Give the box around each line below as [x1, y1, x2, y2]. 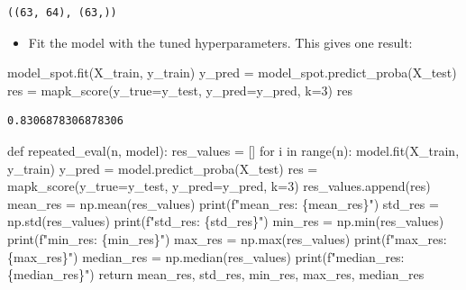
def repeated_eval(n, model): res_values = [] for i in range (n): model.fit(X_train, [7, 140, 460, 159]
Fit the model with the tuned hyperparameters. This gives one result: [28, 32, 413, 51]
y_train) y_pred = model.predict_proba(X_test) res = [7, 159, 318, 177]
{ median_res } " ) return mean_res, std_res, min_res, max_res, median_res [7, 265, 425, 284]
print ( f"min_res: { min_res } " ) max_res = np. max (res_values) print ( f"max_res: [7, 229, 447, 248]
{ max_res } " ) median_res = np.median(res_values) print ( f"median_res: [7, 247, 405, 266]
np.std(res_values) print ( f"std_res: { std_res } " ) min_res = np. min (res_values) [7, 212, 444, 231]
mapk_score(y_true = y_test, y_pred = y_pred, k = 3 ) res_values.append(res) [7, 177, 431, 195]
